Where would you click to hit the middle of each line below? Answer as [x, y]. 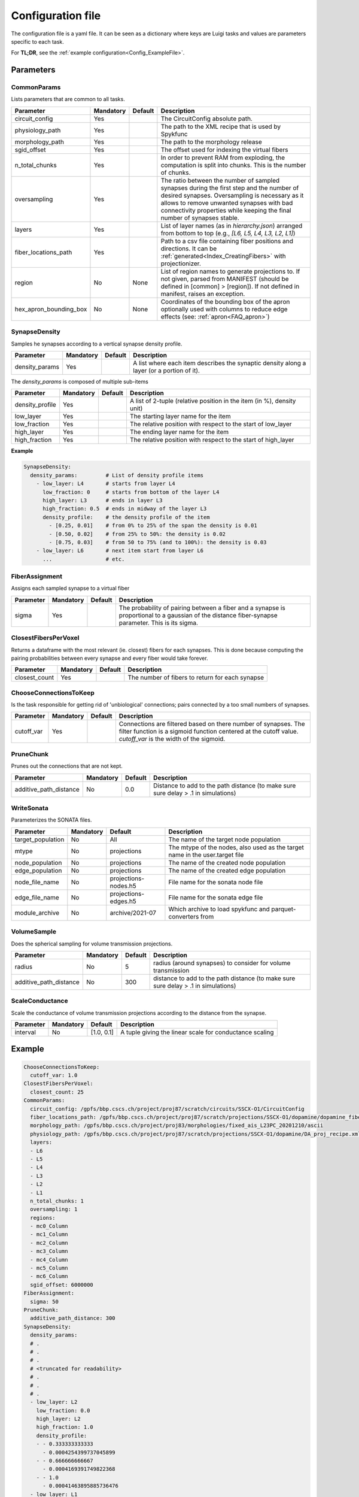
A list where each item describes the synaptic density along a [219, 363]
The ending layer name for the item [179, 432]
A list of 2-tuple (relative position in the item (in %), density [213, 401]
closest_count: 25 [57, 1092]
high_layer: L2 [58, 1419]
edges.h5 [123, 901]
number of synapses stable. [200, 217]
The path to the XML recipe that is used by [221, 126]
